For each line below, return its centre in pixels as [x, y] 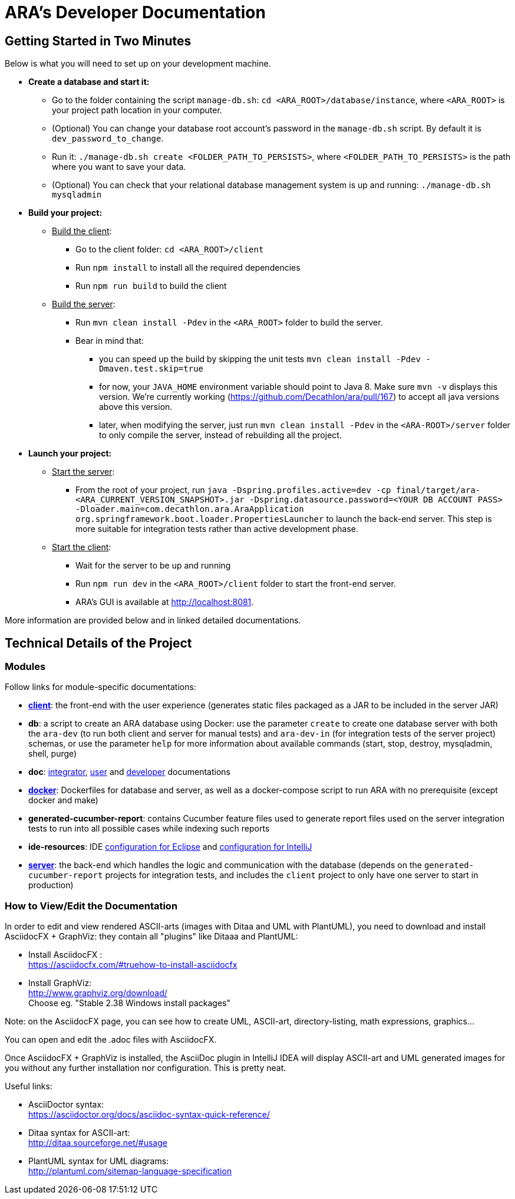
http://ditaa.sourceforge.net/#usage [98, 1143]
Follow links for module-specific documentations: [100, 687]
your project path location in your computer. [137, 110]
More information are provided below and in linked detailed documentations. [153, 620]
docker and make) [63, 800]
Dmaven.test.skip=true [151, 369]
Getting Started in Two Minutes [98, 41]
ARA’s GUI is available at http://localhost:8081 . [165, 602]
